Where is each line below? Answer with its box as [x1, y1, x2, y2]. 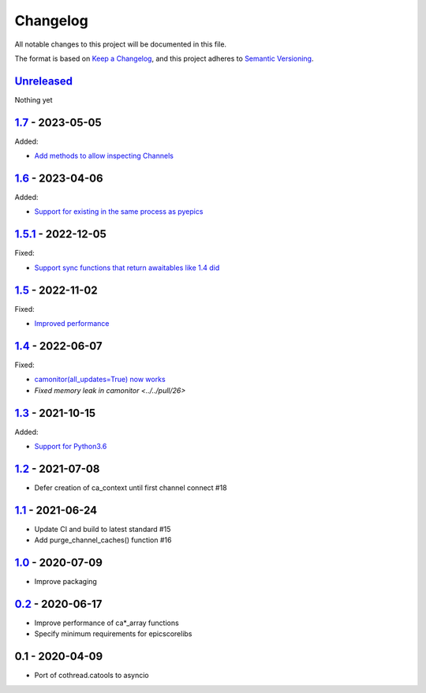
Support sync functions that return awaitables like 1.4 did [34, 263, 220, 272]
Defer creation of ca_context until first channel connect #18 [34, 482, 228, 493]
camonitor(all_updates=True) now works [34, 375, 166, 384]
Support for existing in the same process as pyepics [34, 207, 204, 216]
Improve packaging [34, 577, 98, 586]
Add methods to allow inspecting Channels [34, 151, 174, 161]
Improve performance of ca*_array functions [34, 618, 179, 627]
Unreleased [14, 74, 73, 88]
